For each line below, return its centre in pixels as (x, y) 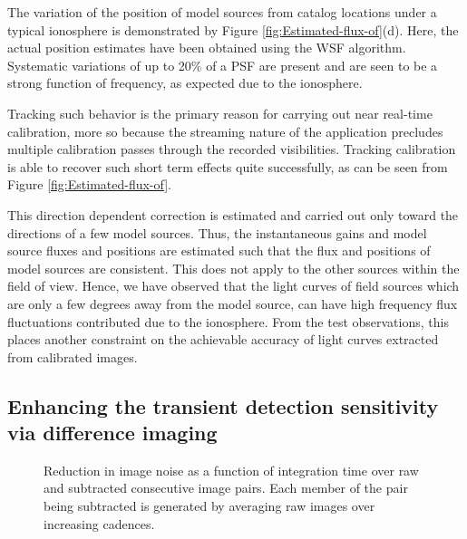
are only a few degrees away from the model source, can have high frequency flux (233, 303)
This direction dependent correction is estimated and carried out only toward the (233, 214)
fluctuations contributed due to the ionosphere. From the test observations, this (228, 321)
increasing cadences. (99, 523)
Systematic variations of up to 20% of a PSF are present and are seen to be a (223, 65)
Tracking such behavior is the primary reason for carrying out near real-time (220, 113)
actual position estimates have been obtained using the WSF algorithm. (207, 48)
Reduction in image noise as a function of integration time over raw (231, 470)
